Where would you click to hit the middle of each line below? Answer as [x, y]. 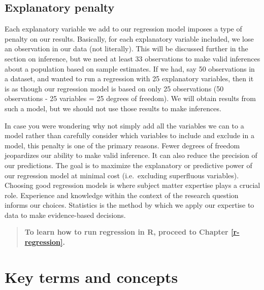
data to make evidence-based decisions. [65, 215]
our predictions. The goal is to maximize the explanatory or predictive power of [128, 165]
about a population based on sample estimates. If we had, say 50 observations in [130, 68]
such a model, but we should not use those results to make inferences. [113, 108]
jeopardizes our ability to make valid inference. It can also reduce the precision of [131, 155]
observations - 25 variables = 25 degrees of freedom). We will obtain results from [130, 98]
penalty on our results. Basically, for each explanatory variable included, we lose [129, 38]
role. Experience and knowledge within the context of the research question [122, 195]
